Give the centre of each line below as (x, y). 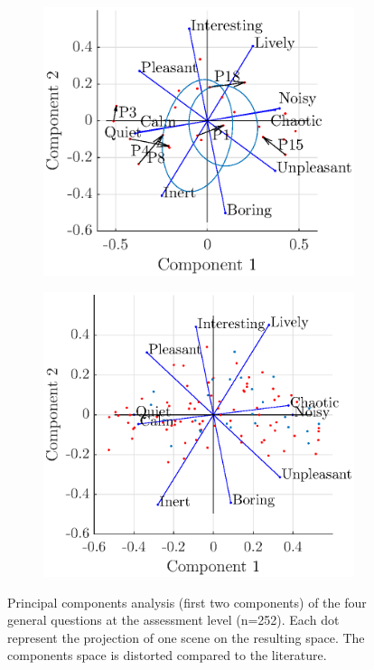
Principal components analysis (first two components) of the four (187, 602)
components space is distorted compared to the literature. (167, 655)
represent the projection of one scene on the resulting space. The (186, 637)
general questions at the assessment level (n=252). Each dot (173, 620)
